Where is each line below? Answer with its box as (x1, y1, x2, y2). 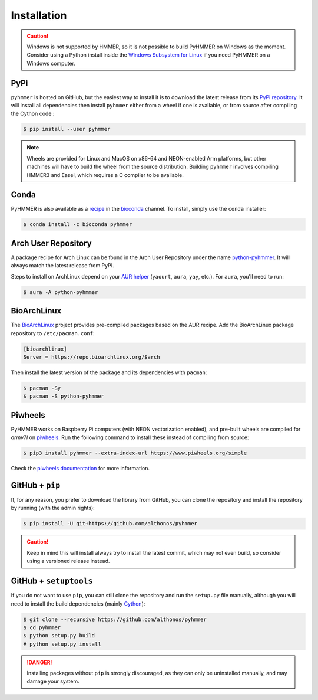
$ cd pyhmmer (23, 624, 61, 631)
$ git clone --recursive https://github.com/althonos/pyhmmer (23, 616, 207, 623)
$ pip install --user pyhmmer (23, 126, 111, 133)
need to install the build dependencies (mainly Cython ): (11, 600, 145, 607)
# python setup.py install (23, 640, 101, 647)
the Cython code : (11, 110, 55, 117)
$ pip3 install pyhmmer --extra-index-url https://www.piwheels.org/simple (23, 450, 247, 457)
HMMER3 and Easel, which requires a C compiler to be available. (26, 171, 184, 178)
